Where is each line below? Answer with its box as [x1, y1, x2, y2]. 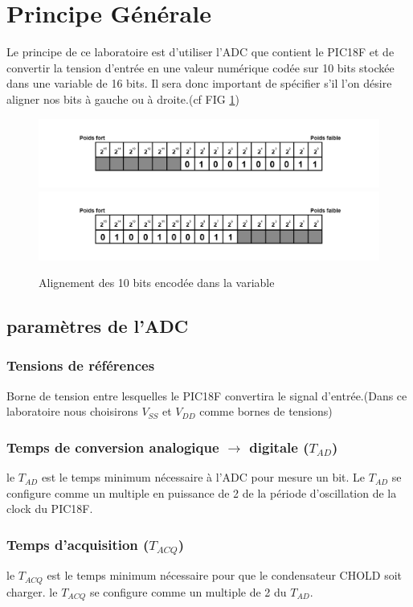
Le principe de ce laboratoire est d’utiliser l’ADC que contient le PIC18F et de [6, 43, 395, 60]
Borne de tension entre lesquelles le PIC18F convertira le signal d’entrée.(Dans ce [6, 387, 407, 404]
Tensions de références [6, 355, 155, 375]
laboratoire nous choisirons [6, 403, 138, 420]
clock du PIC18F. [6, 500, 93, 517]
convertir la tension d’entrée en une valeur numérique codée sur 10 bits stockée [6, 59, 395, 76]
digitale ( [249, 437, 309, 457]
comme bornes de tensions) [199, 403, 333, 420]
